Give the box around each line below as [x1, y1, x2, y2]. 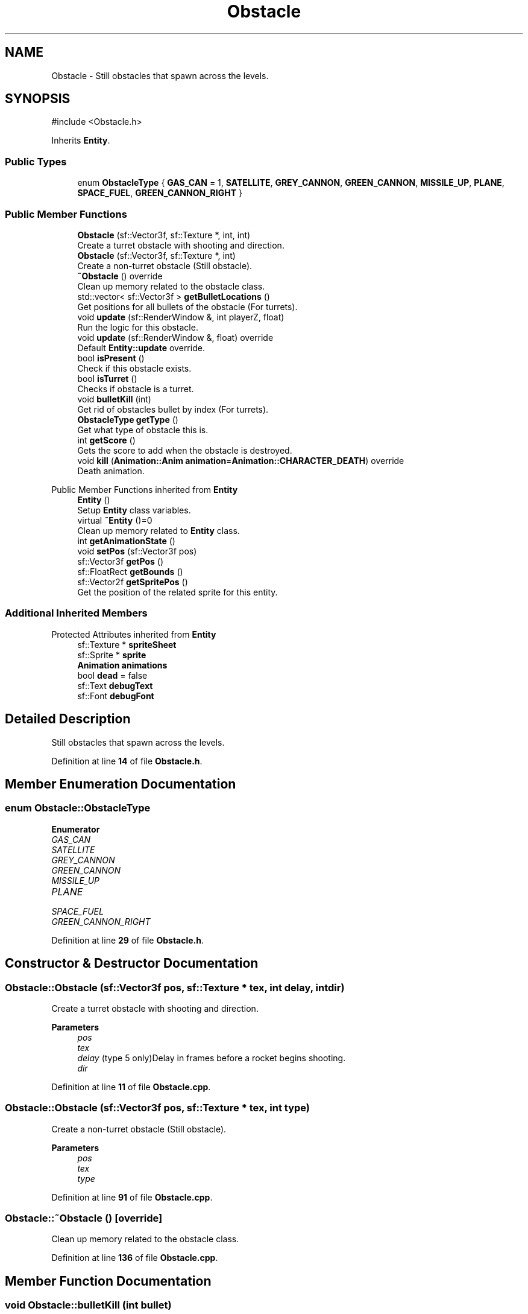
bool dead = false [77, 670, 148, 681]
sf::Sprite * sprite [77, 649, 146, 660]
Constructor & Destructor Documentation [5, 956, 259, 971]
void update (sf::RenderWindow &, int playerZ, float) [77, 311, 284, 322]
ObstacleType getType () [77, 414, 178, 425]
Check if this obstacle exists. [77, 363, 192, 373]
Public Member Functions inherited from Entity [51, 484, 238, 495]
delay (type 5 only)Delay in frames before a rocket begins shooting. [77, 1052, 346, 1063]
